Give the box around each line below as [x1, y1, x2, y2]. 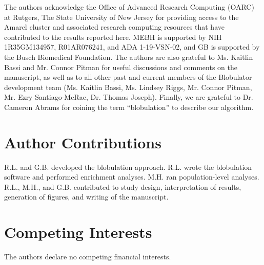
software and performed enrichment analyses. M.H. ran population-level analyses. [4, 171, 259, 182]
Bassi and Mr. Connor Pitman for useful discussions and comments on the [4, 61, 237, 72]
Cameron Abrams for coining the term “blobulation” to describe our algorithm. [4, 101, 254, 112]
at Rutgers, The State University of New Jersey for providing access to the [4, 11, 239, 22]
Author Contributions [4, 131, 161, 152]
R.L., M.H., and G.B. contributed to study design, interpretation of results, [4, 181, 241, 192]
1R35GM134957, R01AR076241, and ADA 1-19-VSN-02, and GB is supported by [4, 41, 260, 52]
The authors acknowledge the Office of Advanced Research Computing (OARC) [4, 2, 254, 12]
